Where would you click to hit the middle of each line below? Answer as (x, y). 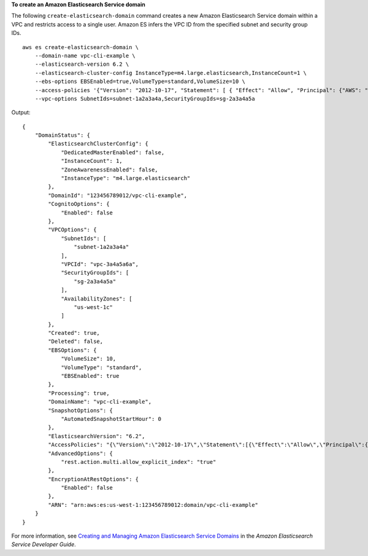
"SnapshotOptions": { (81, 410)
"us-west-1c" (94, 307)
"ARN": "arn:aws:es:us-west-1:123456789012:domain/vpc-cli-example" (153, 505)
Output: (21, 112)
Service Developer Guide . (44, 544)
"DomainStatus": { (63, 135)
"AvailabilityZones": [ (97, 299)
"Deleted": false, (76, 342)
